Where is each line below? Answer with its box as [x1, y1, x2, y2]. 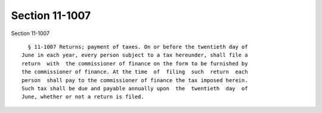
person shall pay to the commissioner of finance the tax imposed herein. [21, 77, 248, 83]
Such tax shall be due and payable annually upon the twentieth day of [21, 85, 248, 92]
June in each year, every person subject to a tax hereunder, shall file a [21, 52, 248, 59]
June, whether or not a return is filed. [21, 93, 144, 101]
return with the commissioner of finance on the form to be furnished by [21, 60, 248, 67]
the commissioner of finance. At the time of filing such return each [21, 68, 248, 76]
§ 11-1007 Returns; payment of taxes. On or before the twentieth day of [27, 43, 248, 50]
